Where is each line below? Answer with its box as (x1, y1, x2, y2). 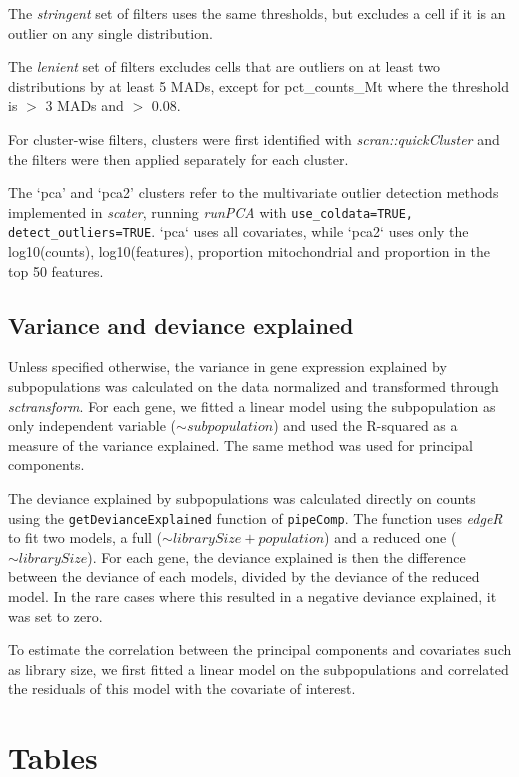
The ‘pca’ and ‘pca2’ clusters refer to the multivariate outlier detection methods (8, 182, 499, 203)
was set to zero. (8, 605, 103, 626)
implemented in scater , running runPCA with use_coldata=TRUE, (8, 201, 413, 222)
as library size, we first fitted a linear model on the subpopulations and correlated (8, 658, 509, 679)
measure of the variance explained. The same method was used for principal (8, 434, 473, 455)
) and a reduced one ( (324, 527, 457, 548)
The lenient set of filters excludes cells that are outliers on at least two (8, 56, 441, 77)
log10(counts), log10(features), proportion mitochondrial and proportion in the (8, 241, 490, 262)
